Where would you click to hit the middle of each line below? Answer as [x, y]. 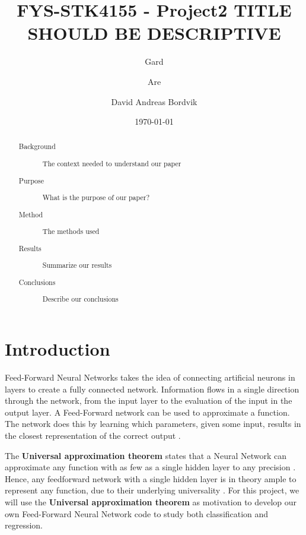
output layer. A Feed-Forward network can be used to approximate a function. [147, 412]
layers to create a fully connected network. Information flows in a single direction [152, 389]
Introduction [58, 349]
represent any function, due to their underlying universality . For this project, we [152, 490]
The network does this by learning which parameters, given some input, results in [153, 424]
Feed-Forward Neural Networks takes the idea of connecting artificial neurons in [150, 377]
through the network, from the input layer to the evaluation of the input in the [149, 401]
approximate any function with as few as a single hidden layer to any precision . [150, 467]
